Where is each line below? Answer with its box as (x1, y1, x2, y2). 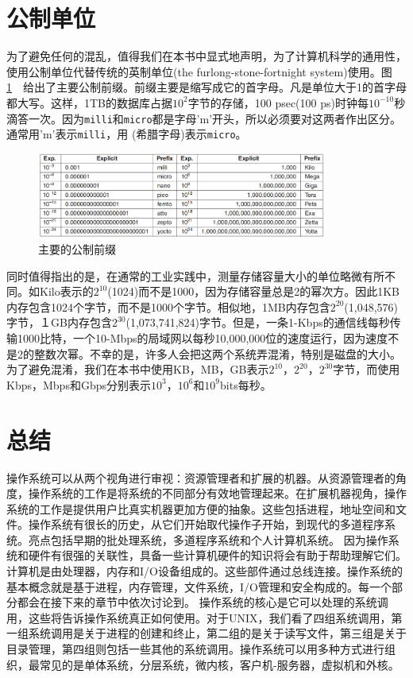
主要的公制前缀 (38, 241, 116, 258)
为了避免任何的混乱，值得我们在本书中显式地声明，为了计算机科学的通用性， (6, 48, 407, 64)
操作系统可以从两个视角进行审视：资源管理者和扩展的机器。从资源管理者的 (6, 469, 396, 486)
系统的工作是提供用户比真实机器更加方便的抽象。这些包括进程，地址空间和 (6, 500, 396, 517)
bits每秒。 (220, 376, 272, 393)
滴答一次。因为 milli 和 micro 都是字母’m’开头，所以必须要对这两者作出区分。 (6, 110, 402, 126)
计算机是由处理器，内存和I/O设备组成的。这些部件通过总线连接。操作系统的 (6, 563, 403, 579)
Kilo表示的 (39, 283, 94, 300)
